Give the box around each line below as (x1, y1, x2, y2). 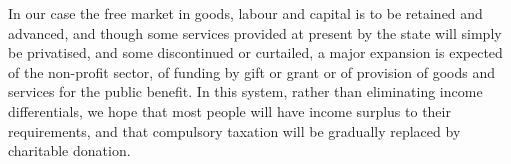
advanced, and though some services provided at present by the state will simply (8, 22, 502, 43)
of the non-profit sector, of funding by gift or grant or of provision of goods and (8, 61, 496, 82)
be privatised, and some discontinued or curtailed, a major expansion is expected (8, 42, 503, 63)
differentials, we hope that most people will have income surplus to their (8, 100, 451, 121)
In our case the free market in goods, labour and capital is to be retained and (8, 3, 483, 23)
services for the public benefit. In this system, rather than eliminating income (8, 81, 483, 102)
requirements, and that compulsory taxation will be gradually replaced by (8, 120, 461, 141)
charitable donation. (8, 140, 131, 161)
